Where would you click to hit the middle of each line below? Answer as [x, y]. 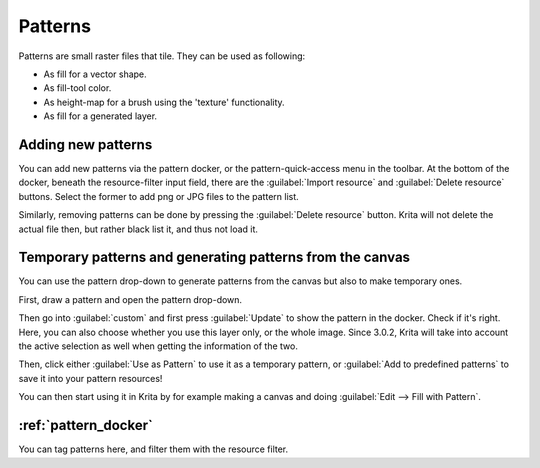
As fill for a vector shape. [95, 74]
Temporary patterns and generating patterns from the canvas [214, 257]
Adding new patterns [85, 144]
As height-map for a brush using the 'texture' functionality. [164, 102]
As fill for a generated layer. [100, 116]
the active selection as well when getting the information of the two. [158, 346]
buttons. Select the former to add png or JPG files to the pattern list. [158, 196]
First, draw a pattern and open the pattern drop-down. [130, 299]
